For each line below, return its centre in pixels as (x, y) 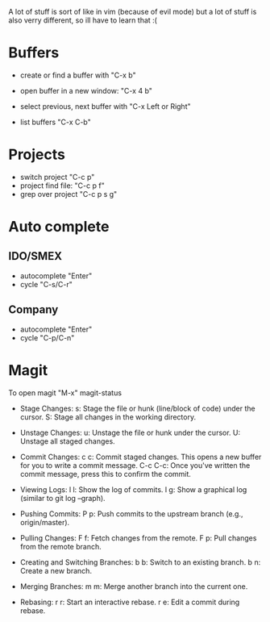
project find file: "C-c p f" (62, 186)
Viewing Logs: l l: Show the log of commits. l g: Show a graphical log (133, 489)
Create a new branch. (56, 570)
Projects (37, 154)
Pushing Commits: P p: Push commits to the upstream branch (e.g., (131, 513)
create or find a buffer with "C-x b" (78, 75)
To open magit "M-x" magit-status (65, 392)
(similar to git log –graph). (63, 498)
